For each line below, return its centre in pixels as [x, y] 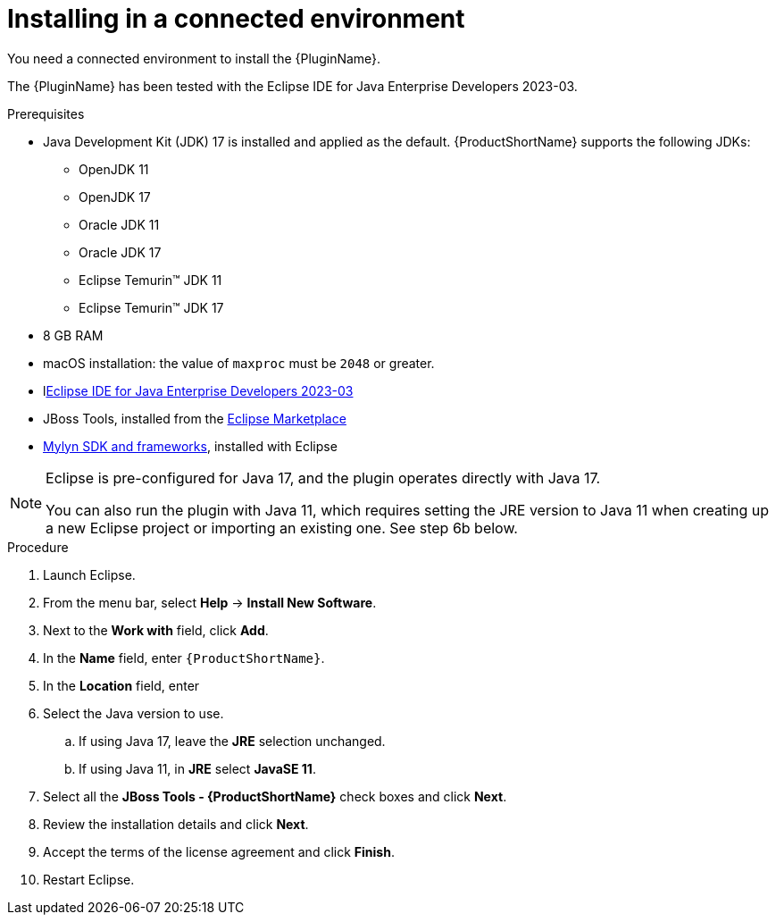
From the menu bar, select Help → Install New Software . [210, 602]
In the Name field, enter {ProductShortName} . [184, 658]
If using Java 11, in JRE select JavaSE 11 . [197, 768]
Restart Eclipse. [89, 879]
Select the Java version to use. [134, 713]
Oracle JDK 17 [120, 252]
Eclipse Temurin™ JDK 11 [150, 280]
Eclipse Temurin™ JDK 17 [151, 307]
